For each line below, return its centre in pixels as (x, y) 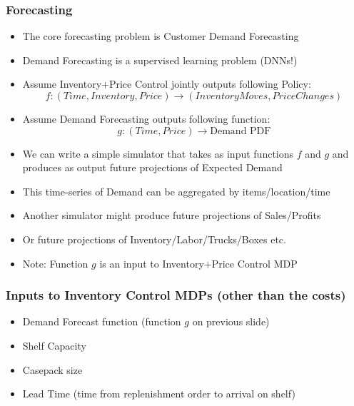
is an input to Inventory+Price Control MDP (198, 263)
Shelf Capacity (54, 345)
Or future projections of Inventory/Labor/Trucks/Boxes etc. (154, 239)
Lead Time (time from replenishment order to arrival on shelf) (159, 394)
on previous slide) (231, 321)
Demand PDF (241, 131)
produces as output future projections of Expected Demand (152, 167)
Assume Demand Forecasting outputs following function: (146, 118)
